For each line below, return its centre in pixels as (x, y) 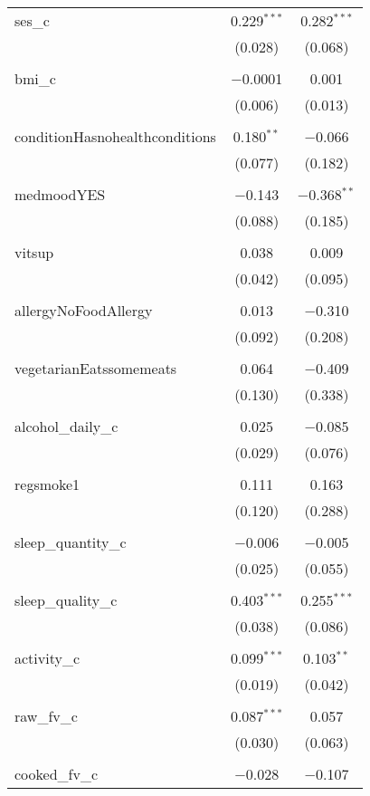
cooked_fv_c (57, 774)
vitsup (34, 252)
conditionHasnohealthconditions (115, 136)
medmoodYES (60, 194)
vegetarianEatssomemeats (96, 368)
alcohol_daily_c (66, 426)
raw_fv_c (46, 716)
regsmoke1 (47, 484)
